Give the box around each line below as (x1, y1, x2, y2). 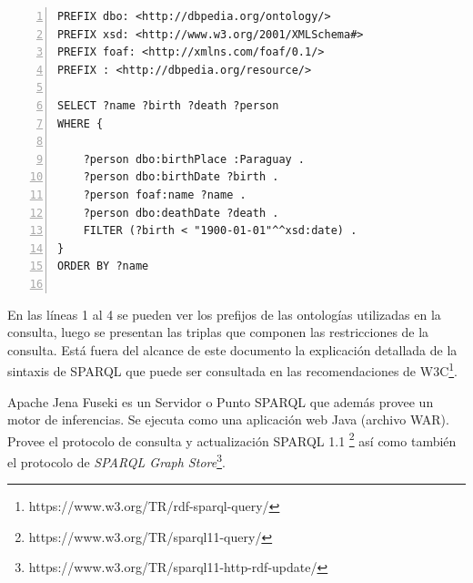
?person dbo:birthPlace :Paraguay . (83, 152, 306, 166)
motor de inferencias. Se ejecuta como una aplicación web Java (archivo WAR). (7, 410, 449, 429)
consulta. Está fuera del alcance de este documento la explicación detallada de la (7, 340, 458, 359)
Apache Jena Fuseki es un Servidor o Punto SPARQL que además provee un (7, 392, 434, 411)
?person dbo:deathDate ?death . (83, 206, 279, 220)
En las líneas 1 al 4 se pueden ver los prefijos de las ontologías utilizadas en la (7, 304, 441, 323)
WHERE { (57, 117, 104, 130)
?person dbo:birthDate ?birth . (83, 170, 279, 184)
